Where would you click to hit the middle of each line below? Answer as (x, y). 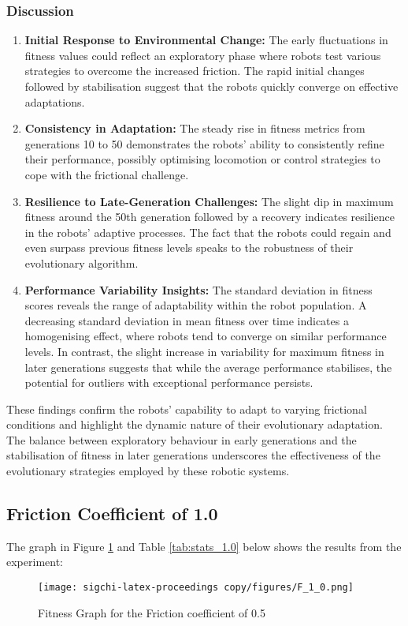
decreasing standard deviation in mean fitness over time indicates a (187, 320)
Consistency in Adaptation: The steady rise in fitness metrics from (195, 128)
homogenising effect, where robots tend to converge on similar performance (206, 336)
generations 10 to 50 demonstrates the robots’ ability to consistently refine (204, 143)
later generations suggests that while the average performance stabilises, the (208, 367)
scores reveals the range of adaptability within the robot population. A (196, 305)
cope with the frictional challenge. (107, 174)
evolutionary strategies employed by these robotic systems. (148, 471)
